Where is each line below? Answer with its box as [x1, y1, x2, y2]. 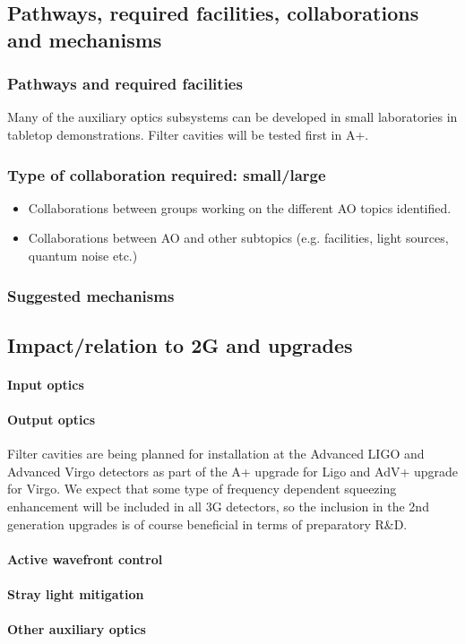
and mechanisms [7, 25, 162, 53]
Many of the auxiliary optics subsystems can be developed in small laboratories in [7, 107, 458, 126]
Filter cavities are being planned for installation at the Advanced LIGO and [7, 444, 425, 463]
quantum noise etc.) [28, 245, 138, 264]
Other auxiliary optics [7, 620, 146, 639]
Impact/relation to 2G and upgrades [7, 331, 353, 358]
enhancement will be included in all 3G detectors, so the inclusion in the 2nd [7, 496, 429, 515]
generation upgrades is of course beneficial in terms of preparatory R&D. [7, 514, 408, 533]
